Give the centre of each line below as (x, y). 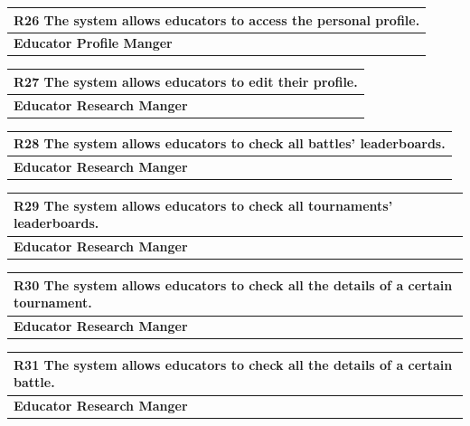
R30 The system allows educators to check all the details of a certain (233, 284)
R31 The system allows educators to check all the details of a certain (233, 364)
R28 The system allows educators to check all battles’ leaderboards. (230, 143)
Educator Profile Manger (93, 43)
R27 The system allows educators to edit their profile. (186, 81)
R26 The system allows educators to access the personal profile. (217, 19)
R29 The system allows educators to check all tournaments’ (203, 205)
